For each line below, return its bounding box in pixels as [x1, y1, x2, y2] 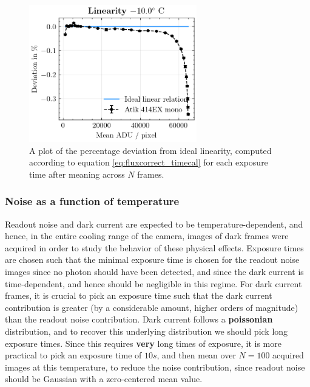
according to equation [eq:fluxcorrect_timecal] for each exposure [29, 156, 268, 169]
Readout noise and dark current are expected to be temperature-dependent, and [5, 217, 303, 230]
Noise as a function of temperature [5, 193, 180, 209]
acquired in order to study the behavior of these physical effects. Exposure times [5, 241, 304, 254]
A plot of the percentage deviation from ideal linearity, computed [29, 144, 272, 156]
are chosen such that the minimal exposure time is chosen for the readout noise [5, 253, 300, 266]
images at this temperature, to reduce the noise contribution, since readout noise [5, 360, 305, 373]
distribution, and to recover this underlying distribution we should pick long [5, 325, 288, 338]
